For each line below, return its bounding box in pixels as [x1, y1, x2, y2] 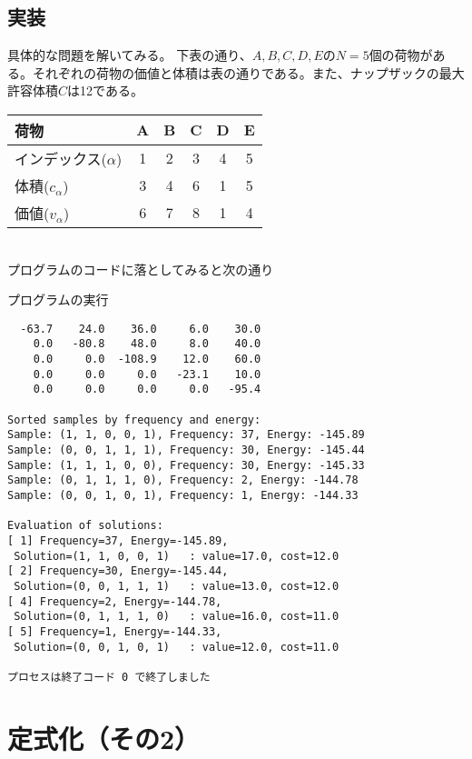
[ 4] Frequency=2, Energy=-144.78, [7, 594, 222, 608]
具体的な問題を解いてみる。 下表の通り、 [7, 45, 252, 65]
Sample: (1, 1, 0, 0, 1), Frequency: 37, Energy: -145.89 [7, 428, 365, 442]
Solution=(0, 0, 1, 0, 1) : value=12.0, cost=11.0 [14, 640, 339, 654]
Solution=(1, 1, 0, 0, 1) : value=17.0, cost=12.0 [14, 549, 339, 563]
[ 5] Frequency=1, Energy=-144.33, [7, 624, 222, 638]
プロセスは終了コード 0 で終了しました [7, 670, 211, 684]
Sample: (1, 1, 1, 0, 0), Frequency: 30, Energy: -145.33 [7, 458, 365, 472]
